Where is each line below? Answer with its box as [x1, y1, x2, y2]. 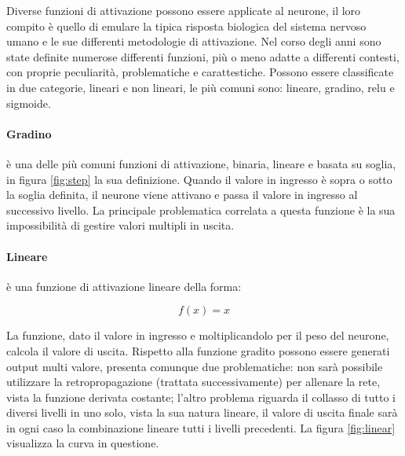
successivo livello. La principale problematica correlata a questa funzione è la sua [6, 201, 396, 218]
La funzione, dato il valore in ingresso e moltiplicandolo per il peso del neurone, [6, 327, 389, 344]
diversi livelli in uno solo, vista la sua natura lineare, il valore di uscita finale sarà [6, 404, 398, 421]
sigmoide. [6, 94, 51, 111]
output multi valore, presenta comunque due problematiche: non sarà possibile [6, 358, 383, 374]
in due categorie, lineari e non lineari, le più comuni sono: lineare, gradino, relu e [6, 79, 395, 95]
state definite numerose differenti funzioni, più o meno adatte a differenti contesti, [6, 48, 400, 64]
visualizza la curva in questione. [6, 435, 159, 451]
